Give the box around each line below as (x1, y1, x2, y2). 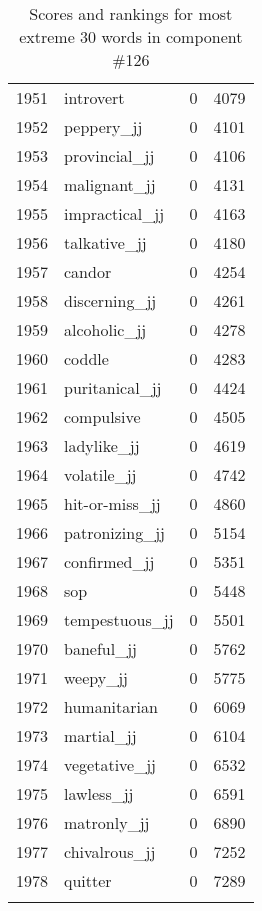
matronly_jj (64, 811, 150, 834)
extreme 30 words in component (19, 25, 243, 48)
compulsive (64, 405, 141, 428)
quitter (64, 869, 112, 892)
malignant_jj (64, 173, 156, 196)
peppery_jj (64, 115, 143, 138)
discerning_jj (64, 289, 157, 312)
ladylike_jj (64, 434, 140, 457)
